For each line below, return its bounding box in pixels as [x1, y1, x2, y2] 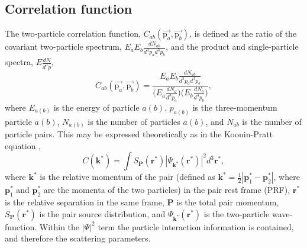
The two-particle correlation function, [5, 27, 141, 40]
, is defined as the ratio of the [189, 27, 297, 40]
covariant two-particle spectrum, [5, 40, 122, 53]
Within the [39, 220, 80, 233]
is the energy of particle [53, 101, 140, 113]
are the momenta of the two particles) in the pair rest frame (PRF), [43, 183, 290, 196]
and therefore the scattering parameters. [5, 232, 151, 244]
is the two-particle [203, 207, 270, 220]
